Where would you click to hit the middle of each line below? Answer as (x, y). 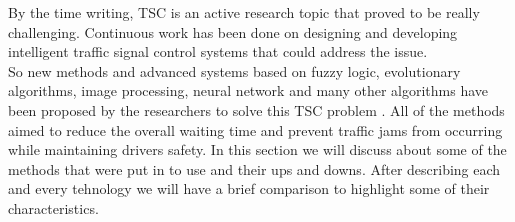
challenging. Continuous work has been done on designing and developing (233, 31)
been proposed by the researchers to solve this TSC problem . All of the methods (256, 109)
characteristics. (53, 207)
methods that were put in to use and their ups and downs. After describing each (254, 168)
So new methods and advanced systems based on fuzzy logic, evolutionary (234, 70)
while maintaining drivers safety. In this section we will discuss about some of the (257, 149)
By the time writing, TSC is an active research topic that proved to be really (244, 12)
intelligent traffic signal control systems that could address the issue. (218, 51)
